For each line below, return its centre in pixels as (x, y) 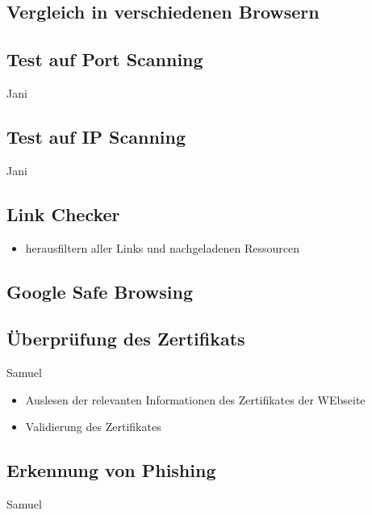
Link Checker (63, 214)
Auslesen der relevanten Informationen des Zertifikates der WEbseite (195, 399)
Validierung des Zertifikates (93, 427)
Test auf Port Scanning (105, 59)
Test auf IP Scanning (96, 136)
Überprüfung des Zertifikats (126, 339)
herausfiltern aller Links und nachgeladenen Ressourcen (163, 247)
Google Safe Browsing (100, 291)
